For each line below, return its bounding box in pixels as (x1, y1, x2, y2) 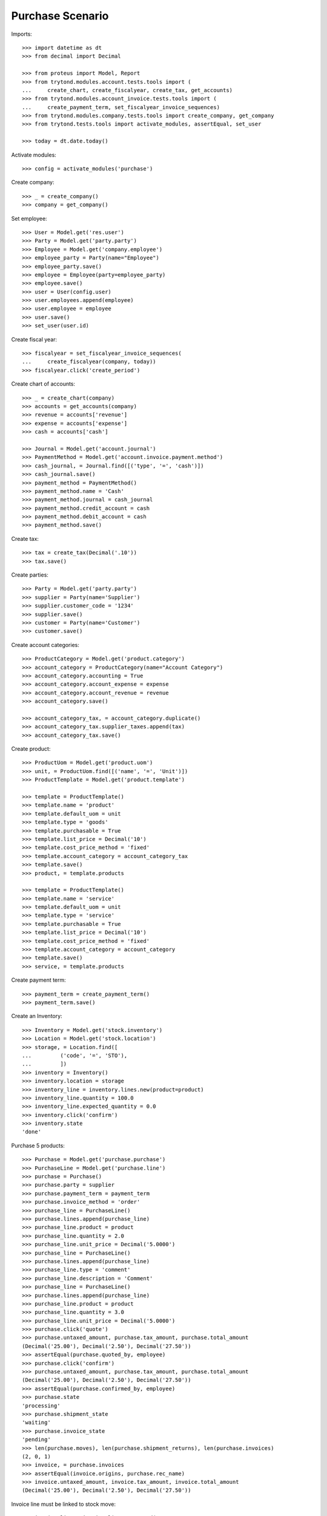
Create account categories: (11, 641, 80, 648)
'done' (22, 1129, 42, 1135)
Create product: (11, 745, 51, 753)
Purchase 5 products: (11, 1142, 65, 1149)
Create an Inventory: (11, 1013, 63, 1020)
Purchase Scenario (11, 9, 109, 22)
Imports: (11, 30, 33, 38)
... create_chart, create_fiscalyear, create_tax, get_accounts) (22, 87, 233, 93)
